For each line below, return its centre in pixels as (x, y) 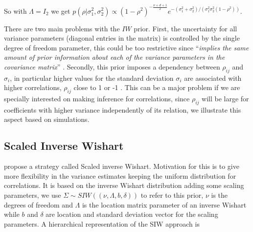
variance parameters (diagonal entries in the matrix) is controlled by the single (122, 38)
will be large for (225, 99)
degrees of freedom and (38, 204)
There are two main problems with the (62, 28)
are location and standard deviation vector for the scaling (132, 214)
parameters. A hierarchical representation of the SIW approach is (102, 223)
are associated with (213, 78)
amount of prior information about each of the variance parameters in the (115, 57)
